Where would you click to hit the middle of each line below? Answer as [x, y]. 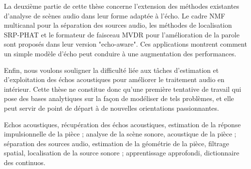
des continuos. [25, 162]
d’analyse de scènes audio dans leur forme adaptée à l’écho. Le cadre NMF [115, 15]
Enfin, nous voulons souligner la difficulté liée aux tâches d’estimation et [111, 70]
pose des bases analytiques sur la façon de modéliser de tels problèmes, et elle [119, 98]
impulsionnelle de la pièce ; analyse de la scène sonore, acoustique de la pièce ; [120, 134]
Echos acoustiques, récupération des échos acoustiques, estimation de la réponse [122, 124]
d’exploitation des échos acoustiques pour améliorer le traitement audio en [114, 79]
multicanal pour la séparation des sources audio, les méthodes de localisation [118, 25]
